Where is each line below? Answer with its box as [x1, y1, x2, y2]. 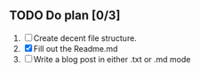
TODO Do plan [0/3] [9, 8, 121, 23]
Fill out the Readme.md [33, 43, 118, 53]
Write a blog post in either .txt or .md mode [33, 53, 191, 64]
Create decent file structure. [33, 32, 138, 44]
